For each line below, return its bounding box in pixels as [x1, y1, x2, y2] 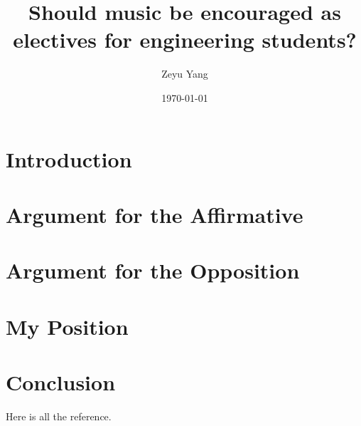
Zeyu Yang [161, 66, 208, 81]
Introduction [6, 144, 132, 173]
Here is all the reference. [6, 408, 112, 423]
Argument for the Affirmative [6, 199, 303, 229]
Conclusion [6, 368, 116, 396]
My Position [6, 311, 129, 341]
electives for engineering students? [13, 25, 357, 54]
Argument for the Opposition [6, 256, 300, 285]
